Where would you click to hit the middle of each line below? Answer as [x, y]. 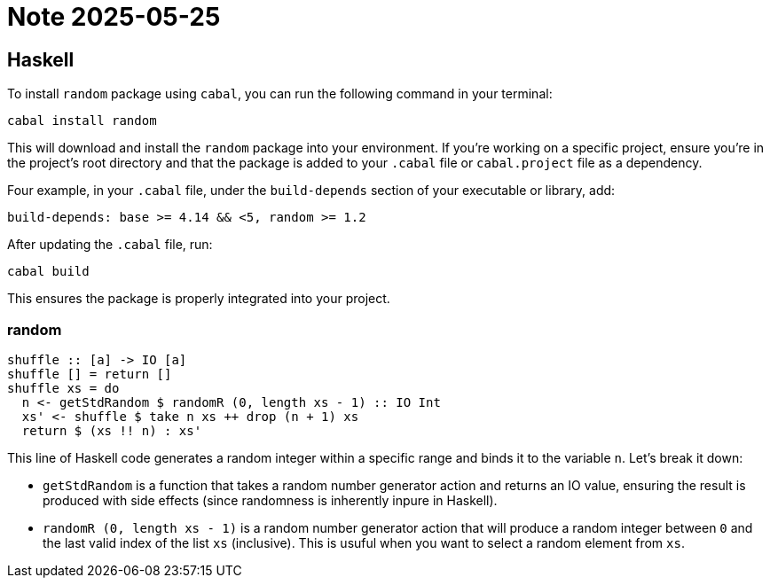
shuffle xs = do [63, 388]
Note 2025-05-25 [114, 17]
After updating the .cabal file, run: [110, 245]
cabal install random [82, 121]
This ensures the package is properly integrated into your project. [199, 299]
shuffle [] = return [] [90, 374]
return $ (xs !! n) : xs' [112, 430]
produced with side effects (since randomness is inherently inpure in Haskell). [270, 500]
